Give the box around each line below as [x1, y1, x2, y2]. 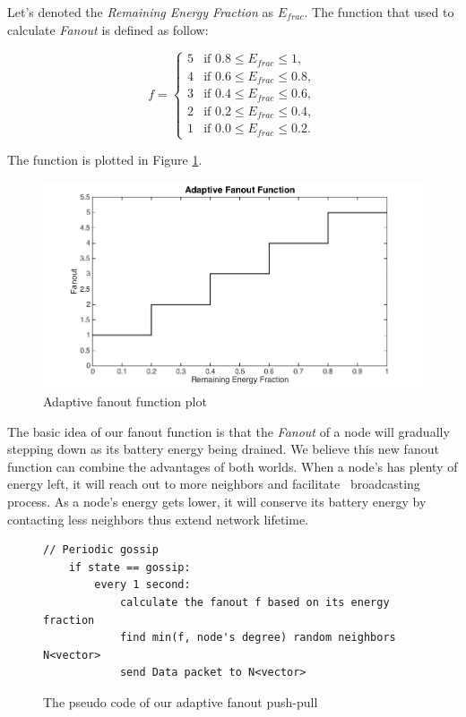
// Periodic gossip [43, 543, 159, 557]
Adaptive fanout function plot [43, 391, 207, 410]
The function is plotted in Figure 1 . [7, 150, 203, 169]
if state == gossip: [68, 560, 191, 574]
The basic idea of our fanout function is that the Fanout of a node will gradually [7, 422, 450, 440]
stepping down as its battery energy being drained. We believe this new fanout [7, 440, 439, 458]
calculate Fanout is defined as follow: [7, 20, 209, 38]
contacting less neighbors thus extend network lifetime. [7, 509, 308, 528]
